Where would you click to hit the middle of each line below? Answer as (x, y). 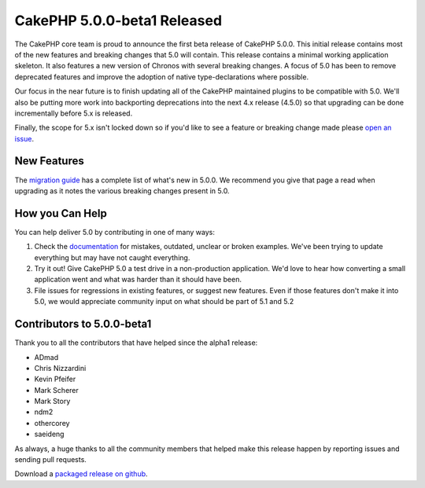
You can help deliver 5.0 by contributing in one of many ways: (115, 232)
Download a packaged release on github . (81, 474)
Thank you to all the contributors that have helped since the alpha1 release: (136, 343)
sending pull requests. (50, 460)
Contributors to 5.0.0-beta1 (83, 324)
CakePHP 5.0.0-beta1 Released (118, 20)
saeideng (49, 434)
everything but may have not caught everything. (112, 257)
